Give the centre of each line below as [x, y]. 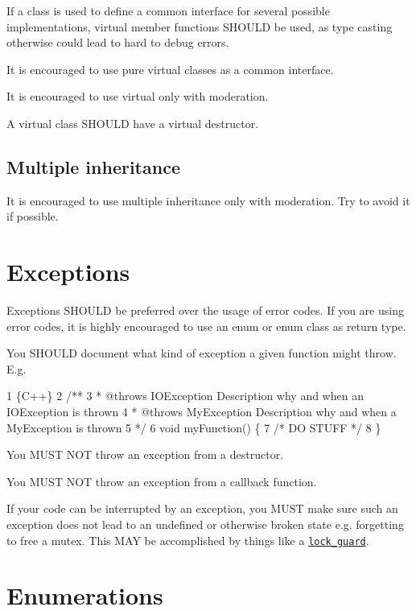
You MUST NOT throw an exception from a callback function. [162, 481]
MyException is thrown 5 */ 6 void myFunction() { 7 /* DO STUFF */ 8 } [194, 427]
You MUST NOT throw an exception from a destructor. [145, 454]
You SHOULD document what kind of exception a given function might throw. [202, 353]
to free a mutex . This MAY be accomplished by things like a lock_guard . [188, 540]
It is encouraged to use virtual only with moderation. [138, 96]
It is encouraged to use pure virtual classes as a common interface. [170, 69]
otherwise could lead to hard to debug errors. [118, 42]
